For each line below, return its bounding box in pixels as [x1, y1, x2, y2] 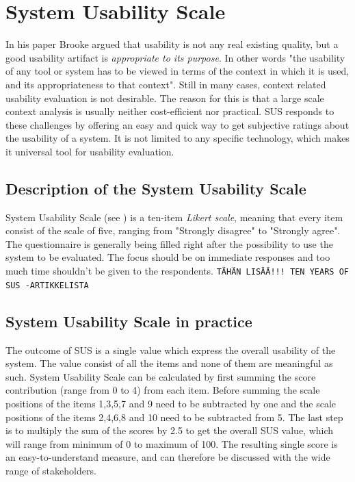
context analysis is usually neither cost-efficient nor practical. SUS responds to [5, 104, 334, 118]
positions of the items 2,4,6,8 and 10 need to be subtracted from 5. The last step [5, 409, 343, 424]
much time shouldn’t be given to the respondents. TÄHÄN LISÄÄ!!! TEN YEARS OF [5, 264, 349, 278]
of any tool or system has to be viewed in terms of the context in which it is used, [5, 64, 350, 78]
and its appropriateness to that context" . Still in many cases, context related [5, 77, 326, 91]
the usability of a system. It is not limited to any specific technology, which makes [5, 131, 350, 145]
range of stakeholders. [5, 463, 96, 477]
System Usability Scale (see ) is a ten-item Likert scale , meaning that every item [5, 210, 343, 224]
